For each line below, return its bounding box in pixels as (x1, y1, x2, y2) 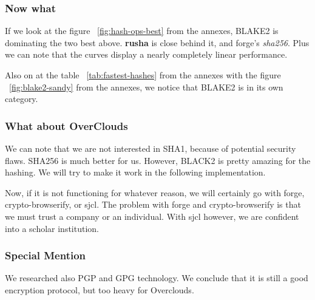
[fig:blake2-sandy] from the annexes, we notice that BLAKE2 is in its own (9, 80, 283, 93)
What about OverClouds (5, 118, 128, 133)
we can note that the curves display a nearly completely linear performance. (5, 48, 288, 61)
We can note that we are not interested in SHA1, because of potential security (5, 142, 296, 154)
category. (5, 92, 38, 105)
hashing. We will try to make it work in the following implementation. (5, 166, 266, 179)
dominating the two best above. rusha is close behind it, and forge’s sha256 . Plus (5, 36, 310, 49)
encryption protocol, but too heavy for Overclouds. (5, 283, 194, 296)
